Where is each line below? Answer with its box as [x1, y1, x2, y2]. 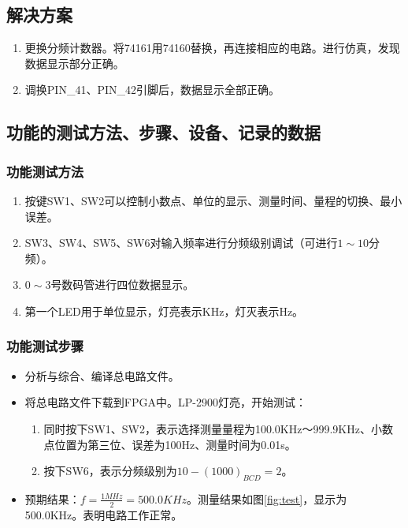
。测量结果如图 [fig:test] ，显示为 [187, 490, 347, 507]
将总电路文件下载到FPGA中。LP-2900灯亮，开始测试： [24, 394, 306, 410]
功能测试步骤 [6, 336, 84, 356]
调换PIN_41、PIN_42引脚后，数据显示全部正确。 [24, 81, 280, 98]
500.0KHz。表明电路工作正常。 [24, 506, 183, 522]
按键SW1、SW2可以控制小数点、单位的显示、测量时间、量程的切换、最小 [24, 192, 402, 208]
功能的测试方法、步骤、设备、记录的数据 [6, 120, 321, 144]
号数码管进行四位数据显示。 [50, 276, 195, 293]
